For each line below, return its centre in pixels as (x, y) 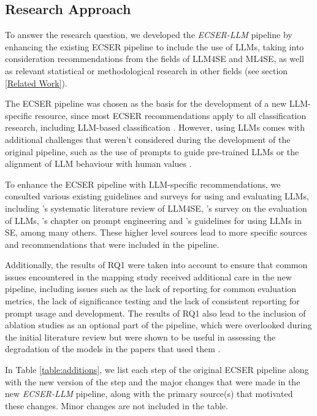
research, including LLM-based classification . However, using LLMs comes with (155, 127)
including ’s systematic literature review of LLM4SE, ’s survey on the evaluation (156, 208)
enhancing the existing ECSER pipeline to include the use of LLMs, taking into (155, 46)
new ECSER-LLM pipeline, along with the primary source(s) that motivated (149, 394)
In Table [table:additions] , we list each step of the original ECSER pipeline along (157, 370)
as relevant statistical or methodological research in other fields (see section (147, 70)
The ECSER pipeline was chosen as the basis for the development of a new (146, 103)
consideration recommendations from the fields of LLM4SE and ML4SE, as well (155, 59)
